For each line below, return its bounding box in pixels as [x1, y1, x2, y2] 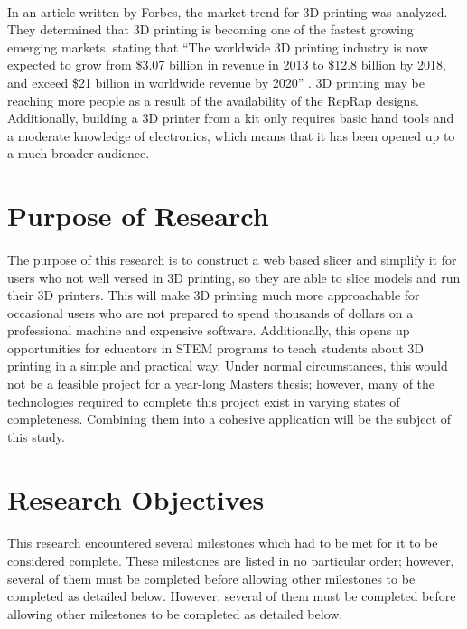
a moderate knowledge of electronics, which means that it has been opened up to [7, 126, 455, 145]
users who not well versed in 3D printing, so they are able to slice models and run [7, 268, 461, 286]
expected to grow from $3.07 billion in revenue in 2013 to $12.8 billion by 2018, [7, 55, 446, 74]
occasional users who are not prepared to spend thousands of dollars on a [7, 303, 414, 322]
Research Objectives [7, 480, 265, 517]
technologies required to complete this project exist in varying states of [7, 391, 400, 410]
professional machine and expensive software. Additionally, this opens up [7, 321, 410, 340]
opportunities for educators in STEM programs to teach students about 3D [7, 338, 425, 357]
